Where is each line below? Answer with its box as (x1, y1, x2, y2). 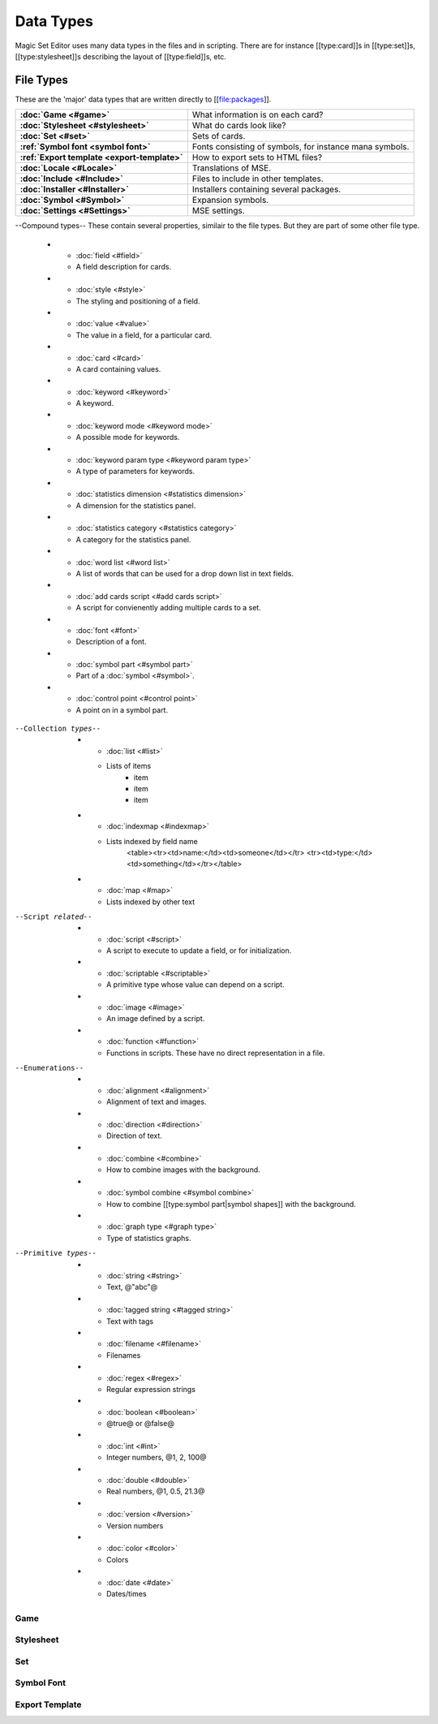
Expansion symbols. (191, 195, 269, 206)
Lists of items (106, 761, 152, 771)
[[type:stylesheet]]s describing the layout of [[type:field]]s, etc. (15, 51, 227, 61)
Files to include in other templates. (191, 173, 324, 184)
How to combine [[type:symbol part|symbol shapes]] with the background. (106, 1199, 356, 1209)
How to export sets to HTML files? (191, 152, 323, 163)
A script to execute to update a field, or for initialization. (106, 946, 292, 955)
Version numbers (106, 1520, 164, 1530)
